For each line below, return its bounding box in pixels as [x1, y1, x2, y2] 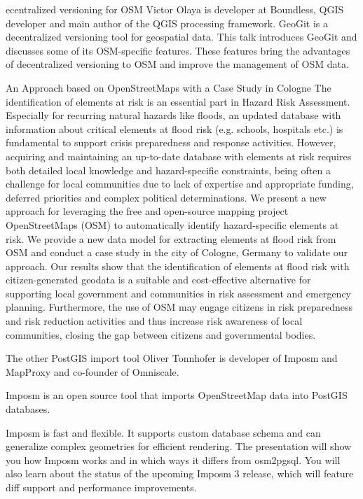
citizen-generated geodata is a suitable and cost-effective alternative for [6, 272, 311, 287]
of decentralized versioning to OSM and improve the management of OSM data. [6, 57, 349, 71]
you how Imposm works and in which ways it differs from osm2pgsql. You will [6, 452, 341, 467]
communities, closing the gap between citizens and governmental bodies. [6, 327, 316, 342]
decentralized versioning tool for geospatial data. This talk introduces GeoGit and [6, 29, 357, 44]
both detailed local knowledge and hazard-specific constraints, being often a [6, 162, 331, 177]
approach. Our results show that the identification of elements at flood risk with [6, 258, 350, 273]
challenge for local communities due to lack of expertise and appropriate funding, [6, 176, 354, 191]
